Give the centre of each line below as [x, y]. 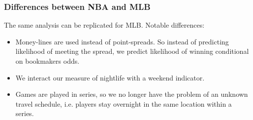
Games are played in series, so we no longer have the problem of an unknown [132, 94]
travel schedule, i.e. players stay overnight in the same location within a [124, 103]
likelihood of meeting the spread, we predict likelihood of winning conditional [132, 51]
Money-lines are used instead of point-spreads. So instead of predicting [122, 41]
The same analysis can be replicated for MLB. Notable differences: [104, 25]
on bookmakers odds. [47, 61]
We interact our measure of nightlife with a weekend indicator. [110, 77]
